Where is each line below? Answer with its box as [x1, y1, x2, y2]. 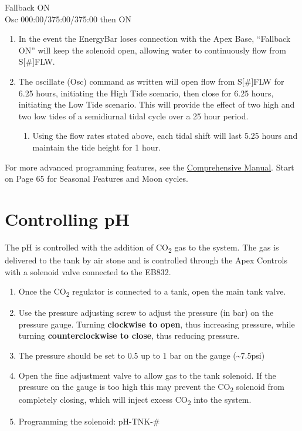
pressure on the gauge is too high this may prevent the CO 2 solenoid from [18, 380, 284, 395]
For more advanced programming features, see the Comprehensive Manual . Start [5, 161, 294, 173]
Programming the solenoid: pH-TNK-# [18, 415, 160, 427]
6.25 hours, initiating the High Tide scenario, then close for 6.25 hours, [18, 86, 274, 99]
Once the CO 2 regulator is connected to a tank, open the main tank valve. [18, 285, 286, 299]
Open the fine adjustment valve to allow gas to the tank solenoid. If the [18, 369, 276, 381]
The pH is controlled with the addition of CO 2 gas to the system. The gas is [5, 240, 279, 255]
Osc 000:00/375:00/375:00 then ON [5, 12, 131, 25]
